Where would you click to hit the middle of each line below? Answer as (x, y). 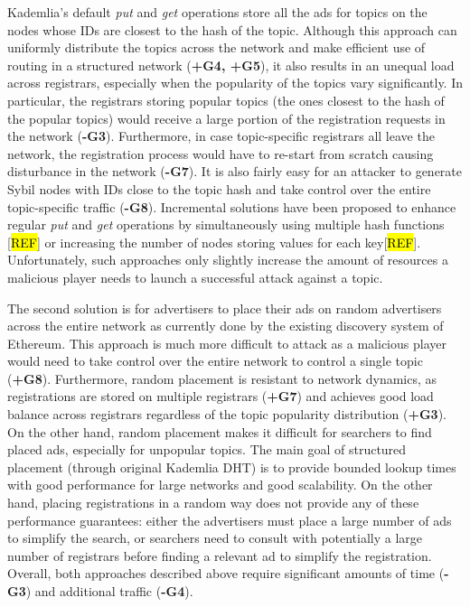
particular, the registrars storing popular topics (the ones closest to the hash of (226, 100)
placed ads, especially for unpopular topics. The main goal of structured (207, 449)
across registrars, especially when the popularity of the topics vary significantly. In (235, 83)
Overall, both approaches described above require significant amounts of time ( (226, 573)
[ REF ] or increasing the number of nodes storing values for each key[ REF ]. (214, 242)
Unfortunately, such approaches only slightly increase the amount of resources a (228, 260)
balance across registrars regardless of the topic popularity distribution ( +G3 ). (227, 414)
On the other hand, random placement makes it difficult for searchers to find (220, 431)
